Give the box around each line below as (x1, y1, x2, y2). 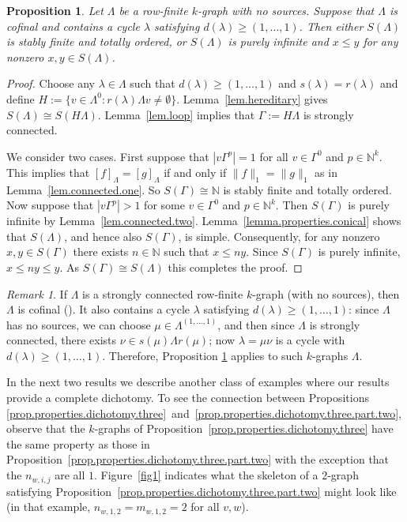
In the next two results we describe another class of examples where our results (6, 374, 390, 390)
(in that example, (6, 498, 91, 515)
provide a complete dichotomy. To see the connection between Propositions (6, 389, 369, 406)
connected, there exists (6, 332, 117, 348)
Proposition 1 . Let (6, 2, 104, 18)
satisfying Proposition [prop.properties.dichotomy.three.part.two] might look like (6, 483, 397, 499)
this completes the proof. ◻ (168, 258, 303, 275)
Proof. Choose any (6, 75, 96, 92)
